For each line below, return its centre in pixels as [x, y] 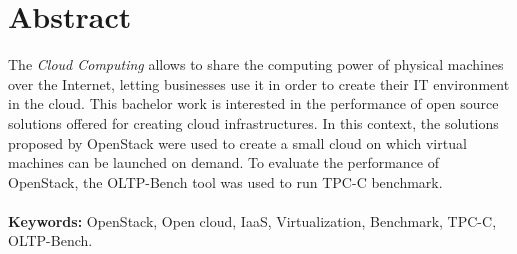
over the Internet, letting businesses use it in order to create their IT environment [259, 83]
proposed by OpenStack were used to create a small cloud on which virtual [237, 142]
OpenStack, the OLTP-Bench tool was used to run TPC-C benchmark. [225, 181]
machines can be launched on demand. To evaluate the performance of [224, 162]
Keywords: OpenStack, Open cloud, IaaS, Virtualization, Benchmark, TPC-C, [252, 220]
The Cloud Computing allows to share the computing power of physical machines [256, 64]
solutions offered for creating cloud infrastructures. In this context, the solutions [253, 122]
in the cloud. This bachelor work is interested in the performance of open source [253, 103]
